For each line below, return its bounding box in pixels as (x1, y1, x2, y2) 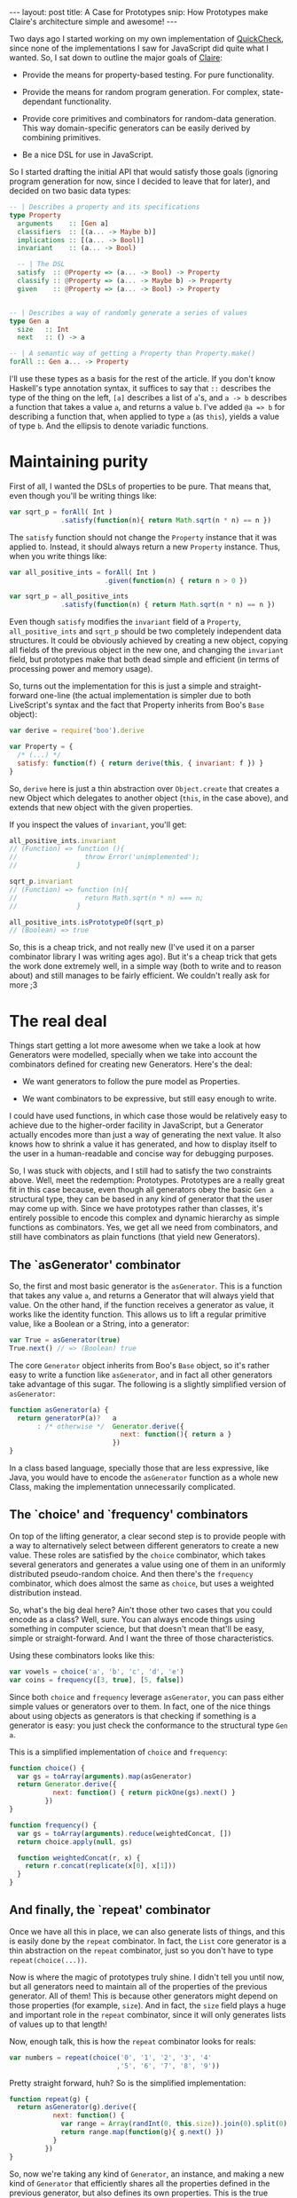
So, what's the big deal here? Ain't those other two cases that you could (9, 1604, 273, 1615)
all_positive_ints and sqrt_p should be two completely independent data (9, 626, 282, 636)
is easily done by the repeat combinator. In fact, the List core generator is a (9, 1935, 286, 1946)
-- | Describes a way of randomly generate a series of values (9, 308, 248, 317)
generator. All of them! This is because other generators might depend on (9, 1990, 278, 2001)
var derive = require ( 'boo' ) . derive (9, 726, 145, 736)
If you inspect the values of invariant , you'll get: (9, 819, 187, 830)
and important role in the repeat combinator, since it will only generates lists (9, 2009, 286, 2020)
